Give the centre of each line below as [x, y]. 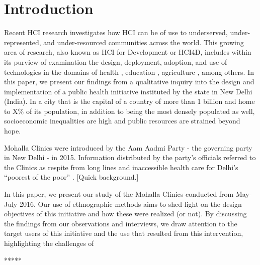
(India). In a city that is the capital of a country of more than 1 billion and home [129, 101]
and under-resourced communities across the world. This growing [144, 42]
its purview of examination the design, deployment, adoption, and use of [116, 61]
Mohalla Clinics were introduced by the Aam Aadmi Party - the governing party [128, 147]
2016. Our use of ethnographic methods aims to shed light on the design [131, 204]
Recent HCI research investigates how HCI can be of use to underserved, [116, 32]
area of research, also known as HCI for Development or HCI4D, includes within [128, 52]
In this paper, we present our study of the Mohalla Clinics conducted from [119, 194]
